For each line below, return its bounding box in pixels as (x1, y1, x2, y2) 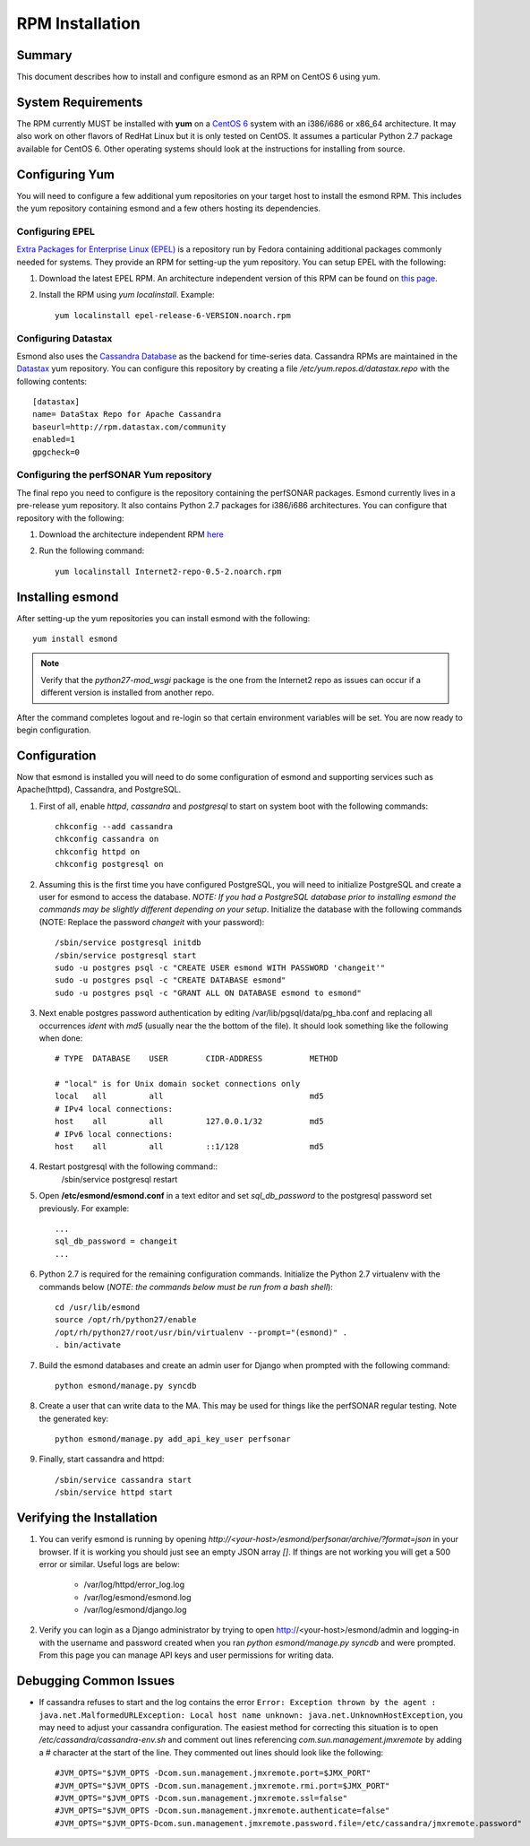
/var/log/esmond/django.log (83, 1605, 187, 1616)
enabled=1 (32, 435, 75, 445)
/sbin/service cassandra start (55, 1475, 192, 1485)
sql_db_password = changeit (55, 1236, 178, 1246)
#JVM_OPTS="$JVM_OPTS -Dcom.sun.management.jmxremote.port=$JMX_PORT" (55, 1768, 372, 1779)
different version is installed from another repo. (40, 687, 215, 698)
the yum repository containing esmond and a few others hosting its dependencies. (16, 203, 321, 214)
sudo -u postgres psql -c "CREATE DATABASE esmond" (55, 975, 286, 985)
